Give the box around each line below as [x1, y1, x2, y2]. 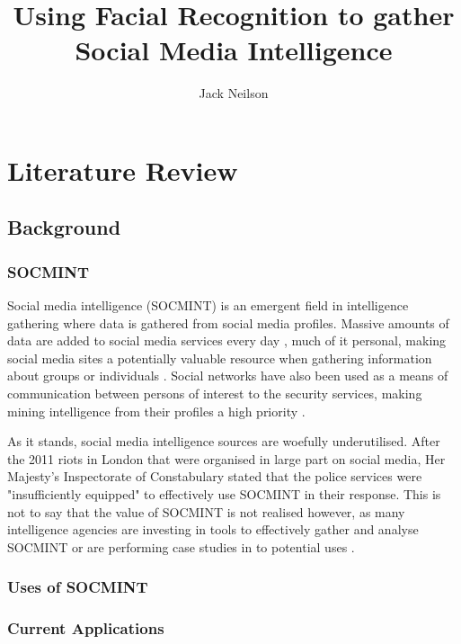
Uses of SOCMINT [7, 576, 148, 598]
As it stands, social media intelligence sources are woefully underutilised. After [7, 432, 440, 451]
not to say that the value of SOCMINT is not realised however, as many [7, 502, 405, 521]
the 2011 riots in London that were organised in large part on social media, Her [7, 449, 446, 468]
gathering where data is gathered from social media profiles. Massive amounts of [7, 313, 449, 332]
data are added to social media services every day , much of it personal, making [7, 331, 447, 350]
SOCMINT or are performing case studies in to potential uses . [7, 537, 355, 556]
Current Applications [7, 617, 164, 640]
